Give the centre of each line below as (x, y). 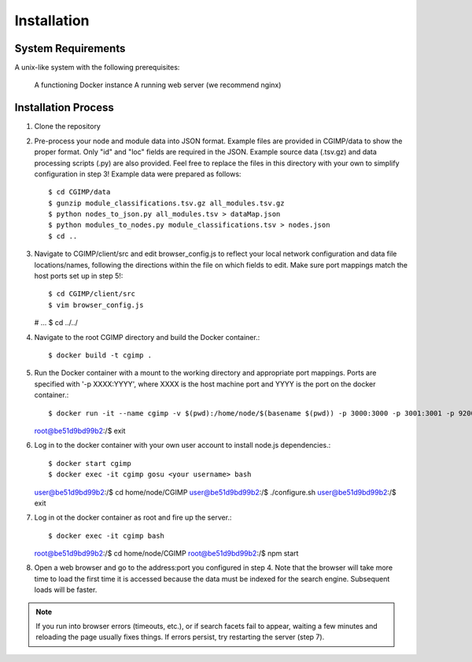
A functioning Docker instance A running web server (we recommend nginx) (158, 85)
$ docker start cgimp (90, 463)
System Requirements (70, 48)
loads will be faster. (66, 590)
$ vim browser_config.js (96, 305)
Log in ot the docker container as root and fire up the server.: (133, 518)
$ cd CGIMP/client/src (92, 294)
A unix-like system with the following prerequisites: (97, 68)
